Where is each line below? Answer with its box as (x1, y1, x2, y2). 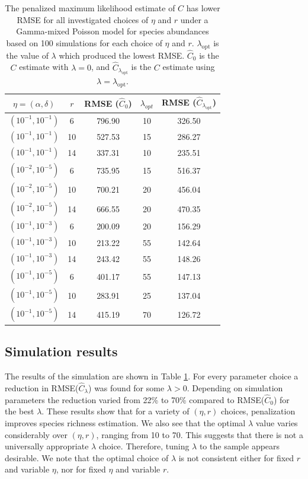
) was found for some (88, 381, 165, 394)
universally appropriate (5, 440, 89, 452)
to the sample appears (199, 440, 280, 452)
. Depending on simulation (187, 381, 283, 394)
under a (180, 13, 208, 25)
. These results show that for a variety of (41, 405, 190, 417)
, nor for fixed (56, 463, 106, 475)
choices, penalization (220, 405, 296, 417)
